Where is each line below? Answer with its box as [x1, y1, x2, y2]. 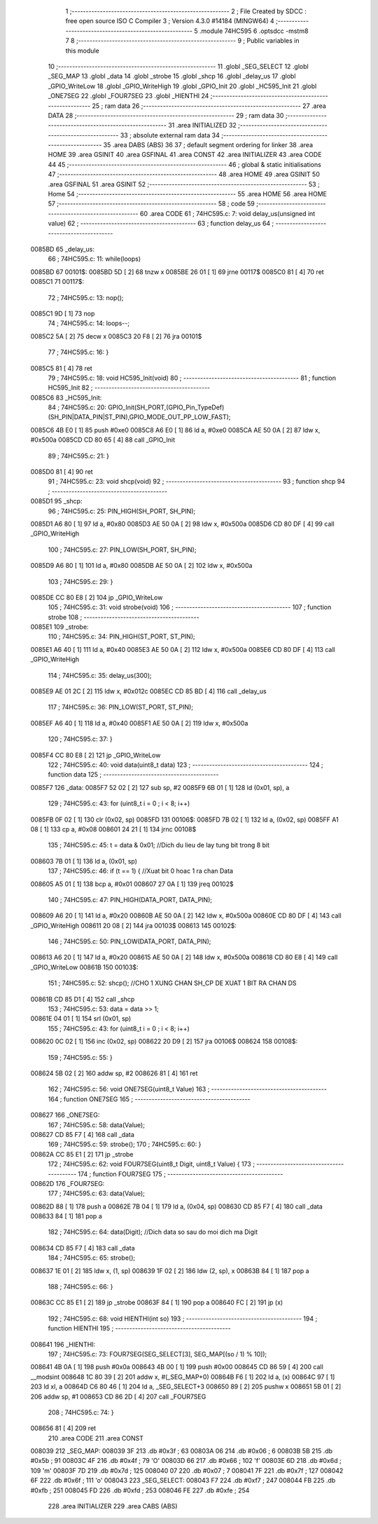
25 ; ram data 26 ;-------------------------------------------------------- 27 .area [92, 102, 327, 110]
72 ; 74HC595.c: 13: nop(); [48, 293, 124, 301]
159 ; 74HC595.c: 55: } [48, 1053, 113, 1061]
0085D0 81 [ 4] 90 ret [30, 468, 94, 476]
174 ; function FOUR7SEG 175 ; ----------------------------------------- [78, 1169, 283, 1178]
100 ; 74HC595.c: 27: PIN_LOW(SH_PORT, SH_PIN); [48, 545, 197, 554]
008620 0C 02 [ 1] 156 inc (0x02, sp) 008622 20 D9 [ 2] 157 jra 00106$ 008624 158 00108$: [30, 1037, 297, 1046]
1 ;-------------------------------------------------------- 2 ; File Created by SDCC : [65, 7, 307, 15]
